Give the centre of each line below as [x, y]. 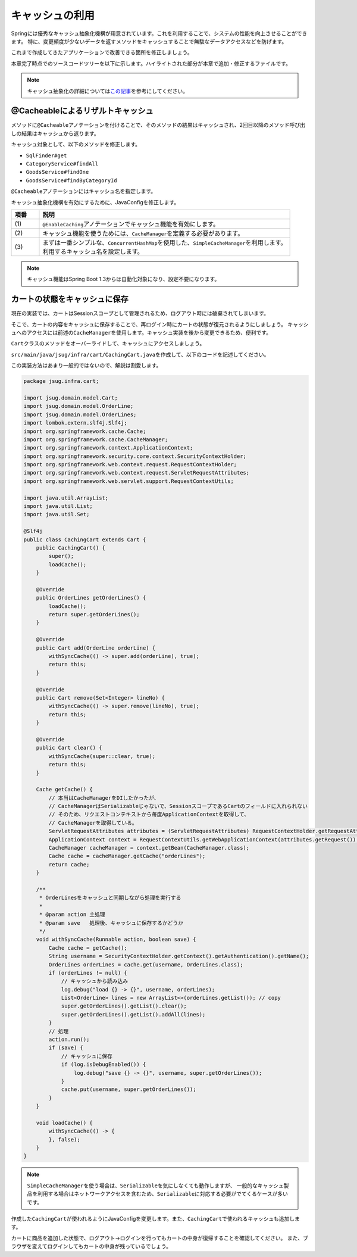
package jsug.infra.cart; [61, 381]
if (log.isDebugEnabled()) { [104, 1065]
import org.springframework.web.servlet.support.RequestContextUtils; [129, 481]
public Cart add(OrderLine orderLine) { [96, 648]
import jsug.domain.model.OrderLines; [80, 414]
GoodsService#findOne [57, 172]
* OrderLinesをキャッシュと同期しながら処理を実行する [110, 898]
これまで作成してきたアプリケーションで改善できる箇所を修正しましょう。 [102, 52]
